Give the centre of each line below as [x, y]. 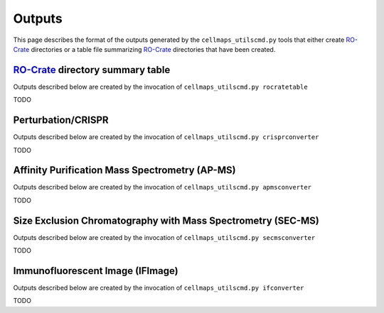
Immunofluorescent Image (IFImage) [96, 271]
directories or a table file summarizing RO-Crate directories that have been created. [153, 49]
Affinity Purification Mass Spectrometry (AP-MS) [124, 170]
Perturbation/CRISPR [61, 120]
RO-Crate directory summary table [92, 70]
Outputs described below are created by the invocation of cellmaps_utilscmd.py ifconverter [159, 288]
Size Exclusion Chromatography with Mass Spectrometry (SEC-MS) [166, 220]
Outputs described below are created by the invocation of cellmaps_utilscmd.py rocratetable [161, 87]
